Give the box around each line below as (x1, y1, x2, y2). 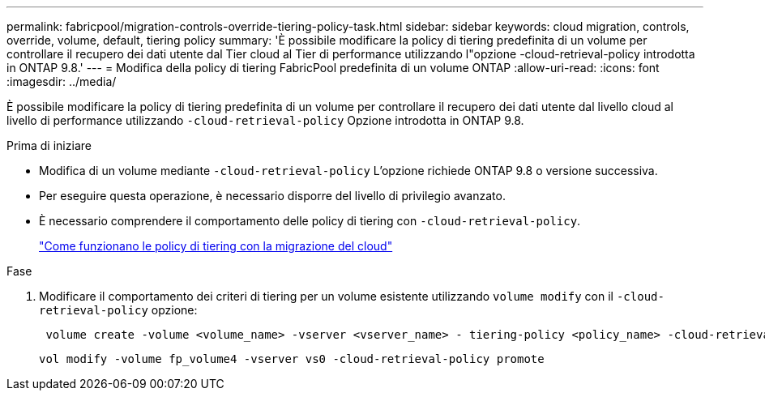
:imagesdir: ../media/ (6, 75, 117, 88)
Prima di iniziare (6, 139, 92, 152)
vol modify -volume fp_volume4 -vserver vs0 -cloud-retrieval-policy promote (39, 352, 545, 365)
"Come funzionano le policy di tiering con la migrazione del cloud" (39, 239, 393, 253)
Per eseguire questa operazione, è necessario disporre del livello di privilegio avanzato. (39, 189, 506, 203)
